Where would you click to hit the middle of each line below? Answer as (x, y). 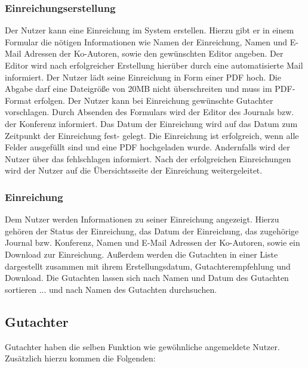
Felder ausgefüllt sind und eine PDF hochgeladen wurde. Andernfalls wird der (147, 147)
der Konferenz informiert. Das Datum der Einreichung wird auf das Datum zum (151, 123)
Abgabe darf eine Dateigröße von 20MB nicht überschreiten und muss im (138, 89)
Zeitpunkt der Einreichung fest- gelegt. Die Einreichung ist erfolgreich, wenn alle (152, 135)
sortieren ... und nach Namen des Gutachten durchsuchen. (111, 289)
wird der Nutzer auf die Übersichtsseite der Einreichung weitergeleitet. (134, 170)
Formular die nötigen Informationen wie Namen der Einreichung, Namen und (146, 41)
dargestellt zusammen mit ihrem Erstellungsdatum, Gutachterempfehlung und (148, 266)
